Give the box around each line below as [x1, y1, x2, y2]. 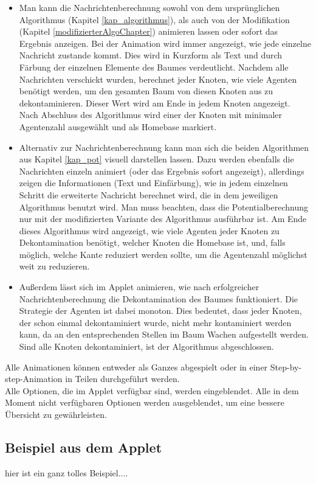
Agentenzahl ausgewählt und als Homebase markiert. [19, 120, 217, 133]
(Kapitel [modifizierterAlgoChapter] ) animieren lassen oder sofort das [19, 25, 278, 38]
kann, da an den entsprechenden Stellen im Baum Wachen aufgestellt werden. [19, 328, 309, 341]
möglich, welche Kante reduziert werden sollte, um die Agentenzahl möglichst [19, 248, 307, 260]
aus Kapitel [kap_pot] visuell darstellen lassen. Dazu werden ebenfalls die [19, 153, 294, 165]
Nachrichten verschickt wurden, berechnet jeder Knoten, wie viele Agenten [19, 72, 297, 85]
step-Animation [5, 372, 63, 385]
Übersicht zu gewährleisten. [5, 408, 107, 420]
